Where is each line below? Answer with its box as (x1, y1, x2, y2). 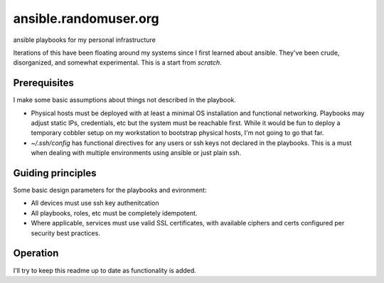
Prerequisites (13, 77, 74, 89)
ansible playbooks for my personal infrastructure (13, 36, 156, 44)
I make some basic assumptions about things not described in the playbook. (13, 96, 237, 105)
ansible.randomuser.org (13, 11, 159, 26)
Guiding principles (13, 167, 97, 179)
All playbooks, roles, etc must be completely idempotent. (31, 208, 198, 217)
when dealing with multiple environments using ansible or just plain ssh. (31, 149, 242, 157)
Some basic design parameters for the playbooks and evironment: (13, 186, 207, 195)
